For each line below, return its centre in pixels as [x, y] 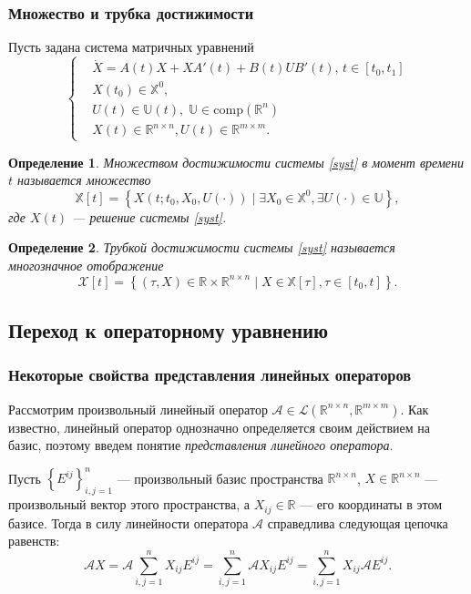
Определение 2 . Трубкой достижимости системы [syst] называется [202, 247]
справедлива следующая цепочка [358, 522]
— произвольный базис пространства [220, 478]
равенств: [34, 541]
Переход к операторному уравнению [169, 330]
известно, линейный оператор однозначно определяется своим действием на [220, 427]
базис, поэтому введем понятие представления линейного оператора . [201, 445]
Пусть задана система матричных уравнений [131, 47]
